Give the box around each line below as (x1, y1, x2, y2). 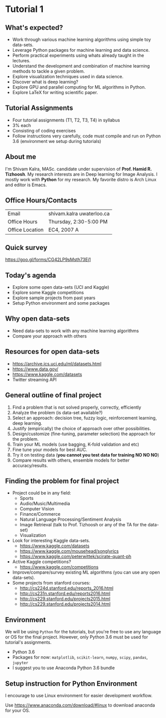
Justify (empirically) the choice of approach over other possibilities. (12, 425, 151, 431)
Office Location (7, 227, 44, 234)
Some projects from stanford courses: (12, 580, 90, 586)
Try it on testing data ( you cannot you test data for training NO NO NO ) (12, 452, 160, 458)
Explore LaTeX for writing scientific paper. (12, 90, 98, 95)
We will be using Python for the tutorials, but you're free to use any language (5, 629, 162, 635)
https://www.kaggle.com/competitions (19, 564, 98, 570)
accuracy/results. (12, 462, 48, 469)
